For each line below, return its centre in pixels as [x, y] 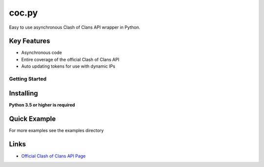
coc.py [23, 13]
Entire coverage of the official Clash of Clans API [70, 59]
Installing [24, 93]
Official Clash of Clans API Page [54, 156]
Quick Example [33, 119]
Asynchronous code [42, 53]
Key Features [30, 41]
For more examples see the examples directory [56, 130]
